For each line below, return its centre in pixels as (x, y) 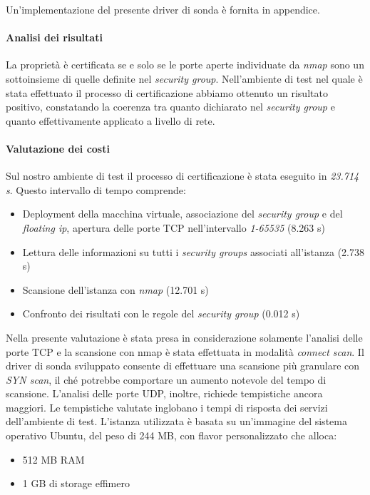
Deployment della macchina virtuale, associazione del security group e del (183, 214)
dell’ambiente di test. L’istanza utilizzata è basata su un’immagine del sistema (176, 421)
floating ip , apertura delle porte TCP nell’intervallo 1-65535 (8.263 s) (174, 227)
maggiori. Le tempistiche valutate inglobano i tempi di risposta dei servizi (167, 407)
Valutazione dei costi (58, 148)
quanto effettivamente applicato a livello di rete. (111, 120)
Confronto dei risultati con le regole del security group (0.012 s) (161, 313)
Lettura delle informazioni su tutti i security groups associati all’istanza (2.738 (194, 251)
